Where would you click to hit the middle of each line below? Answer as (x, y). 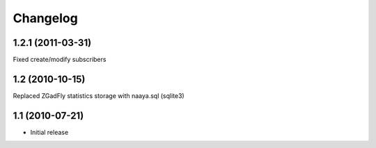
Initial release (49, 132)
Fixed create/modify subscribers (60, 60)
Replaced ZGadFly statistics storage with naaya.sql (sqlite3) (99, 96)
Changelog (45, 18)
